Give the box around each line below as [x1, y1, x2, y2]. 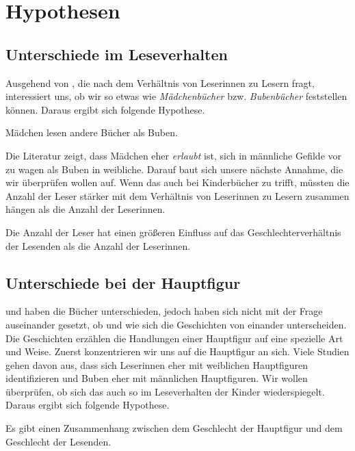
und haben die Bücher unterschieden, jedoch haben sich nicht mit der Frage [5, 304, 323, 318]
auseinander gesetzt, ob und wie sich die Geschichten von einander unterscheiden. [5, 317, 347, 331]
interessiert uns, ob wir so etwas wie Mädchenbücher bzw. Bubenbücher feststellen [5, 89, 347, 103]
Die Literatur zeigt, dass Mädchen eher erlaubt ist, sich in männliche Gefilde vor [5, 148, 342, 162]
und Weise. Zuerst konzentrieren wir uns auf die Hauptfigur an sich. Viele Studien [5, 344, 350, 359]
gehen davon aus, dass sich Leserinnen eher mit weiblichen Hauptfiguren [5, 357, 308, 372]
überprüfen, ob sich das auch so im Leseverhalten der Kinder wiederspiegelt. [5, 384, 325, 398]
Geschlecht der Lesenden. [5, 434, 111, 448]
